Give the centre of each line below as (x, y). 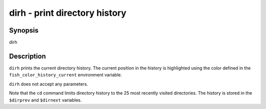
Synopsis (24, 30)
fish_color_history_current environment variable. (66, 75)
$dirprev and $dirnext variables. (46, 100)
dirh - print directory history (68, 13)
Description (28, 56)
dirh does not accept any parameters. (49, 84)
